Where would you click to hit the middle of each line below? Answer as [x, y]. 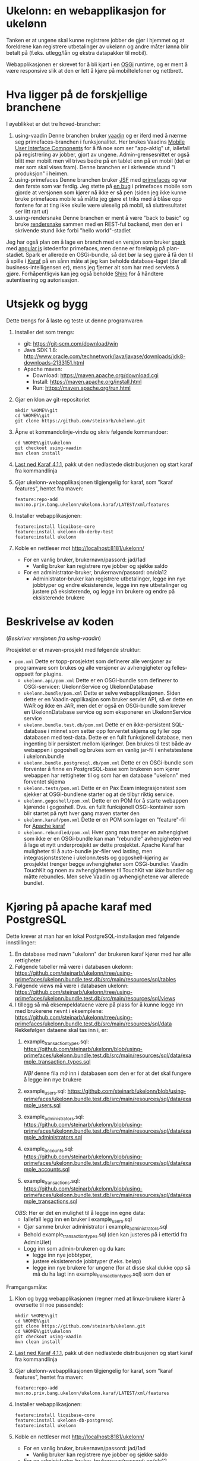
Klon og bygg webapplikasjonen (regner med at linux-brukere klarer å [100, 1298]
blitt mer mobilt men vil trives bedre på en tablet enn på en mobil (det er [102, 161]
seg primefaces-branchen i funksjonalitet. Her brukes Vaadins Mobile [100, 142]
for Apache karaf [44, 826]
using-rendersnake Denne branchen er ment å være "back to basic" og [102, 217]
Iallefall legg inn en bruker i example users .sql [78, 1220]
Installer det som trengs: [45, 332]
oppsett [24, 674]
